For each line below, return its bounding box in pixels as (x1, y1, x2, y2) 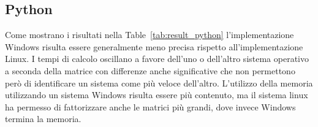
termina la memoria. (5, 112, 81, 125)
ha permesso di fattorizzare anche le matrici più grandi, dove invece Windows (5, 100, 296, 113)
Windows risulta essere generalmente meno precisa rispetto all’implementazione (5, 40, 303, 53)
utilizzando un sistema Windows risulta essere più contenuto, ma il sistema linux (5, 88, 308, 101)
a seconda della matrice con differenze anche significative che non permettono (5, 64, 295, 77)
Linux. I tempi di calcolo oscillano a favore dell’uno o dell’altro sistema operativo (5, 52, 309, 65)
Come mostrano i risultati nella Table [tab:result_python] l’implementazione (5, 28, 294, 41)
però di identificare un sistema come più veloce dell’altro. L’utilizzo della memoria (5, 76, 313, 89)
